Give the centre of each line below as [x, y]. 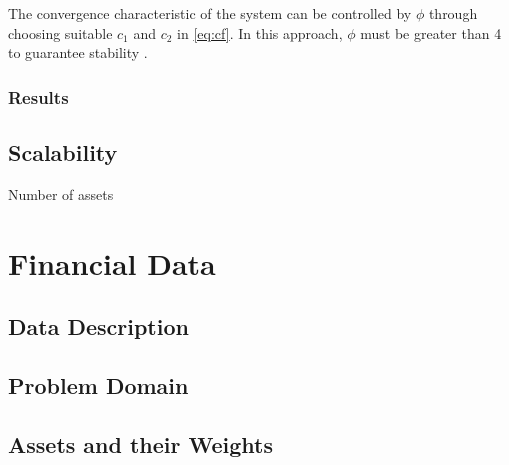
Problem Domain [98, 384]
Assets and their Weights [140, 443]
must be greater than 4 [431, 32]
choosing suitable [60, 32]
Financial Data [112, 262]
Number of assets [61, 193]
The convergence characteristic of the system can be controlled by [210, 13]
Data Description [98, 326]
